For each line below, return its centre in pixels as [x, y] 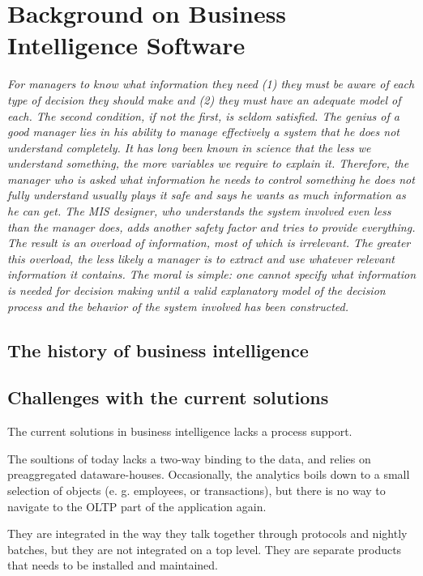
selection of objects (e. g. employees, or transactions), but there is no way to [197, 490]
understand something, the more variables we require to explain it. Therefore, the [208, 163]
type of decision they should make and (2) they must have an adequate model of [204, 99]
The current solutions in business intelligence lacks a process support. [180, 431]
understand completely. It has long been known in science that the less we [189, 147]
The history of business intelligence [158, 350]
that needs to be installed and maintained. [113, 565]
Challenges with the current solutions [168, 397]
